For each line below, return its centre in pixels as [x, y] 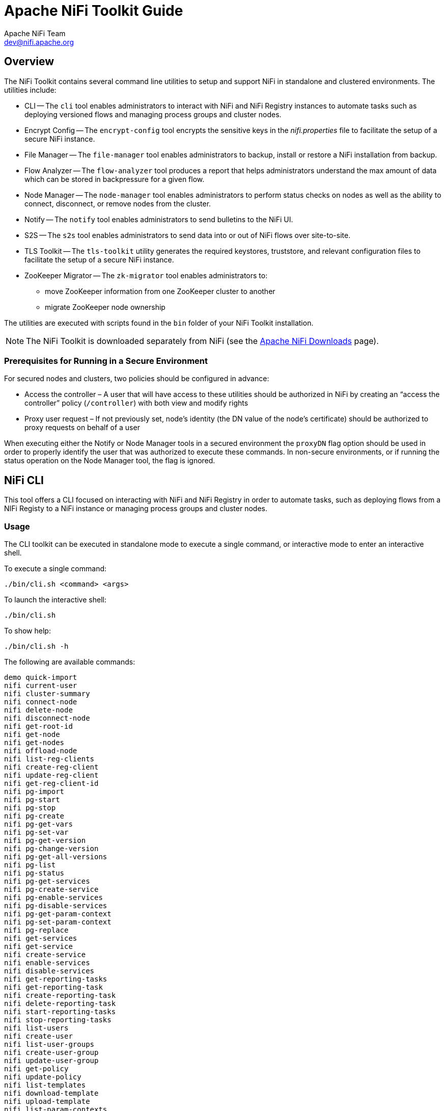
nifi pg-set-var [36, 832]
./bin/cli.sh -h [36, 646]
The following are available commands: [70, 662]
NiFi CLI [24, 480]
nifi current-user [41, 685]
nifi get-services [41, 938]
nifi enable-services [47, 962]
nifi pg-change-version [51, 848]
